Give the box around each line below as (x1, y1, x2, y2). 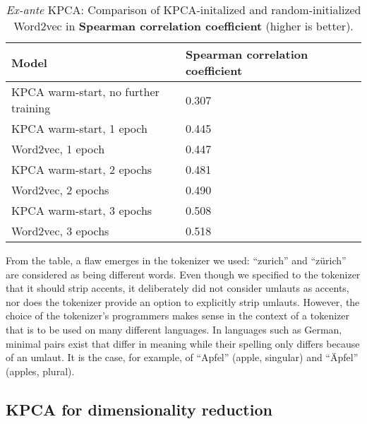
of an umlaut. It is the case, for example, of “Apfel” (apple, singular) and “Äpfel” (6, 350, 359, 365)
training (11, 100, 51, 116)
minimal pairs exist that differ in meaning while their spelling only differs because (6, 336, 360, 351)
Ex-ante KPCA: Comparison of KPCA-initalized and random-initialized (6, 1, 361, 18)
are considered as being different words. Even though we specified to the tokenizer (6, 266, 361, 281)
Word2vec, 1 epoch (11, 141, 105, 157)
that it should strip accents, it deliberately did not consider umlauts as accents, (6, 281, 349, 295)
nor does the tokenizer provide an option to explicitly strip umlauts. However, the (6, 294, 360, 309)
